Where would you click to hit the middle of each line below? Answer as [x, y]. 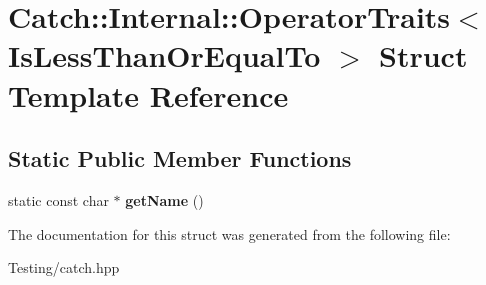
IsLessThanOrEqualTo [164, 55]
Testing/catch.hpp [64, 267]
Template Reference [148, 94]
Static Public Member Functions [180, 158]
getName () [164, 199]
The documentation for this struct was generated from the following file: [229, 233]
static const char [58, 199]
